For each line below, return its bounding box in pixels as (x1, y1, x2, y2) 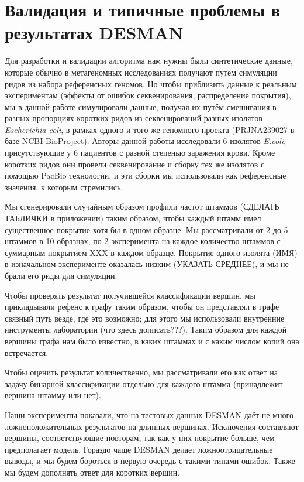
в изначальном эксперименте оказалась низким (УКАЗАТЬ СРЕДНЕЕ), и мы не (5, 258, 289, 270)
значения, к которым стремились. (5, 180, 123, 193)
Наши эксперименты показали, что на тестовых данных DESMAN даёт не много (5, 408, 293, 421)
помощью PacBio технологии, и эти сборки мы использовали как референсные (5, 169, 286, 182)
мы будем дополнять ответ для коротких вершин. (5, 466, 180, 478)
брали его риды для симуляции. (5, 269, 118, 281)
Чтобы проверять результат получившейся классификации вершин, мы (5, 289, 255, 301)
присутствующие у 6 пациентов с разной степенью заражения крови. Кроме (5, 146, 275, 159)
